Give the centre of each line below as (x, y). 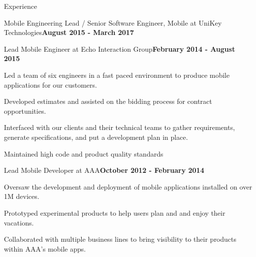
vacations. (19, 222)
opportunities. (25, 111)
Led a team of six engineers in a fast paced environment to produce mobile (117, 75)
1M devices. (22, 196)
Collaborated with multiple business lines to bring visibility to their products (120, 239)
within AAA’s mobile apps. (45, 248)
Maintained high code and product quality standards (84, 153)
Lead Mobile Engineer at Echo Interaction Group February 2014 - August (120, 48)
